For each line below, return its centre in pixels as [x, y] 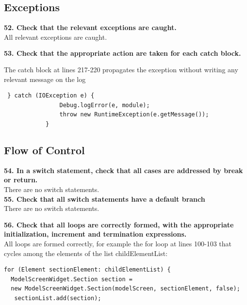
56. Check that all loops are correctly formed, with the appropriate [119, 224]
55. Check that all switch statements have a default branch [105, 199]
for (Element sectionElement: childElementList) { [87, 270]
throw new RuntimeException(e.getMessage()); [134, 115]
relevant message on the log [45, 79]
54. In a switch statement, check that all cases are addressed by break [123, 170]
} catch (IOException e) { [51, 96]
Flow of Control [44, 150]
